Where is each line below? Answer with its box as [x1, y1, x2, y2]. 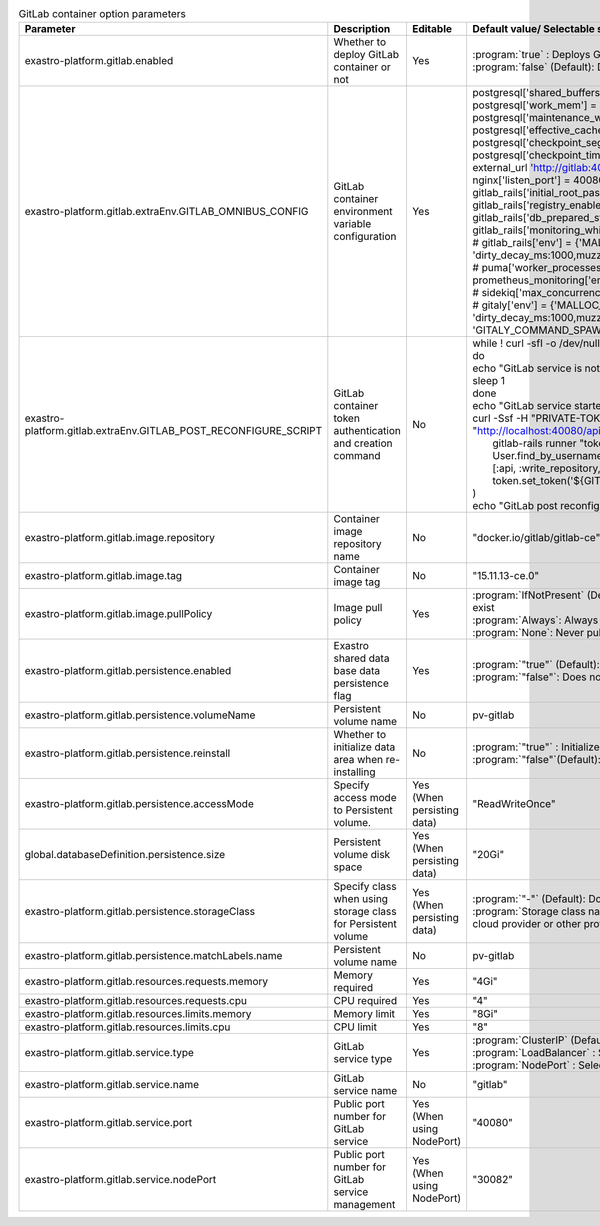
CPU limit [333, 1020, 377, 1034]
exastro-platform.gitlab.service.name [24, 1078, 200, 1092]
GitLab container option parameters [18, 7, 187, 21]
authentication [333, 424, 402, 438]
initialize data [333, 740, 396, 754]
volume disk [333, 848, 391, 862]
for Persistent [333, 917, 397, 931]
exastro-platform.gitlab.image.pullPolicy [24, 607, 213, 621]
